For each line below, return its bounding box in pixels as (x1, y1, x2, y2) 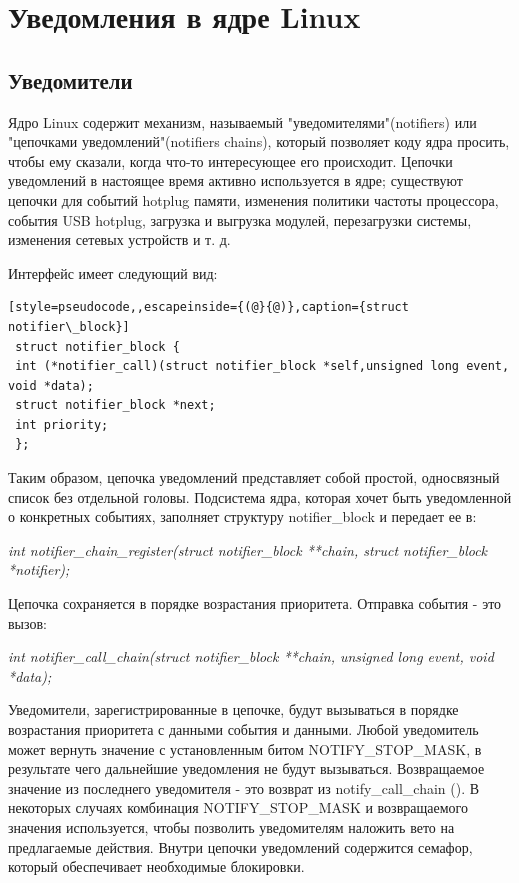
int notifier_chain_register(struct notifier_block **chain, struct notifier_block (8, 539, 488, 560)
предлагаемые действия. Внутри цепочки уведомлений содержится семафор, (8, 836, 473, 857)
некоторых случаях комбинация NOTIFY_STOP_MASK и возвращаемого (8, 797, 468, 818)
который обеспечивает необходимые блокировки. (8, 856, 305, 877)
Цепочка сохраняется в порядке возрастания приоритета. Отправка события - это (8, 593, 502, 614)
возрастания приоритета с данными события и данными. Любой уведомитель (8, 719, 479, 740)
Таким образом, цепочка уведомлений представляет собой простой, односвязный (8, 467, 500, 488)
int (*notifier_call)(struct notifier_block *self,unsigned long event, (15, 359, 510, 374)
